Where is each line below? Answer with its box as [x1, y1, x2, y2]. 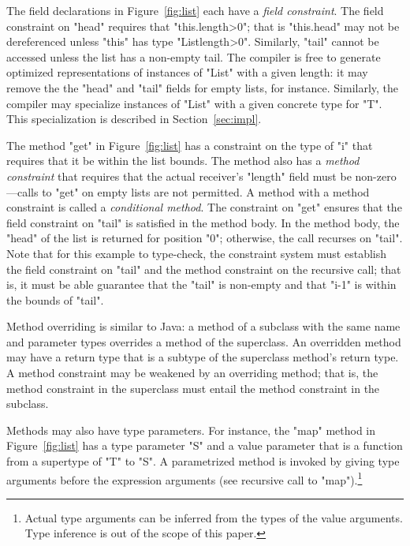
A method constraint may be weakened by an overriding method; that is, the [6, 365, 378, 381]
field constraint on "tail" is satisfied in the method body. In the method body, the [6, 214, 400, 230]
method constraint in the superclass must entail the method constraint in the [6, 380, 380, 396]
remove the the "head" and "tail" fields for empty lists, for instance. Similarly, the [6, 79, 399, 95]
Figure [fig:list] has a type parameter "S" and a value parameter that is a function [6, 437, 403, 454]
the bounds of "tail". [6, 291, 104, 308]
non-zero [355, 167, 397, 184]
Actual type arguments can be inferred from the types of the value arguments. [24, 509, 403, 525]
